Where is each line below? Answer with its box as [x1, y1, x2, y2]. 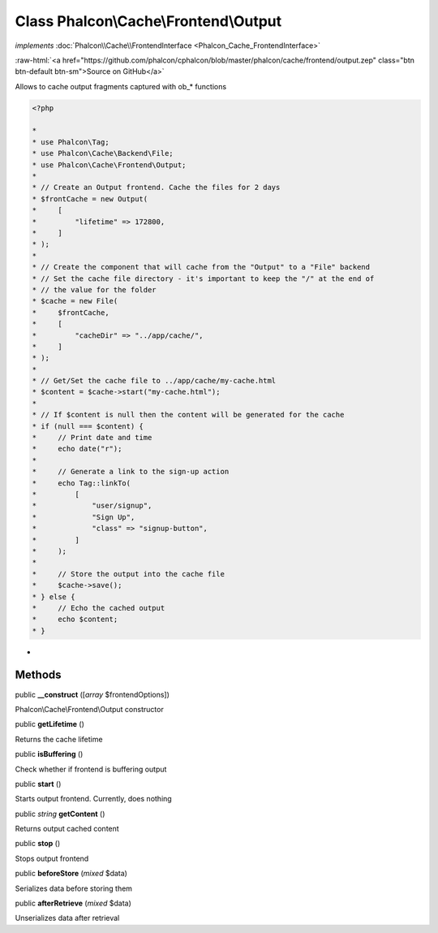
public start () [15, 779, 62, 788]
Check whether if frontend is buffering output [15, 764, 167, 774]
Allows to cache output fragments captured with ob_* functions [15, 81, 227, 91]
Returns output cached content [15, 824, 119, 834]
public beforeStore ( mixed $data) [15, 869, 127, 879]
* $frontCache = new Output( [32, 194, 148, 203]
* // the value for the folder [32, 285, 157, 294]
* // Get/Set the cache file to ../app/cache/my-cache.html [32, 376, 277, 386]
